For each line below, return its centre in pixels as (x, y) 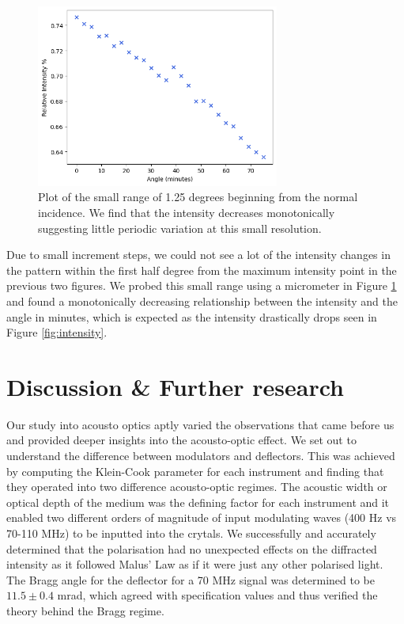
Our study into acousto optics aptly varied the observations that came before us (200, 424)
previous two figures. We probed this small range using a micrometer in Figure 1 (202, 285)
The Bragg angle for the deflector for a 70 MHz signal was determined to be (191, 579)
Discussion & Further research (176, 386)
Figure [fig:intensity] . (57, 332)
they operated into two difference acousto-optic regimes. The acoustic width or (197, 487)
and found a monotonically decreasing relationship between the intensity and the (202, 301)
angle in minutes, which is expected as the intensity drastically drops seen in (192, 316)
